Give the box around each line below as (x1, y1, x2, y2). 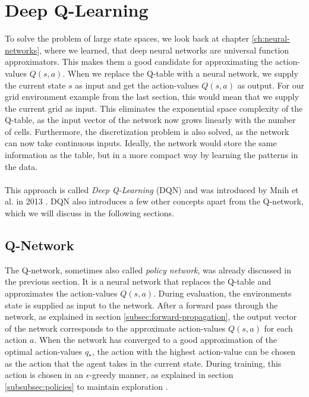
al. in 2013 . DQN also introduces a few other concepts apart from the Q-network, (5, 195, 304, 207)
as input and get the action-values (75, 78, 199, 91)
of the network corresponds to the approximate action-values (5, 322, 226, 334)
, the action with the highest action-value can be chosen (92, 345, 295, 357)
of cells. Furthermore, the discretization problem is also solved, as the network (5, 125, 289, 137)
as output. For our (237, 78, 305, 91)
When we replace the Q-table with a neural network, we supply (68, 67, 298, 79)
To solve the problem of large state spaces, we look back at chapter (5, 32, 250, 45)
